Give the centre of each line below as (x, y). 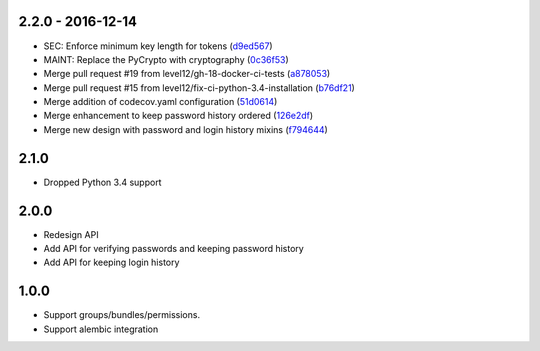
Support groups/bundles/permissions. (121, 315)
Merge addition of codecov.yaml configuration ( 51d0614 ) (160, 102)
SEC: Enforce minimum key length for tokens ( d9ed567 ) (158, 46)
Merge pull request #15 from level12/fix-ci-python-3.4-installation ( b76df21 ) (199, 87)
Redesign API (71, 234)
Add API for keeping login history (111, 262)
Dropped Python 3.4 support (102, 182)
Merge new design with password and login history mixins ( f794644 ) (186, 129)
